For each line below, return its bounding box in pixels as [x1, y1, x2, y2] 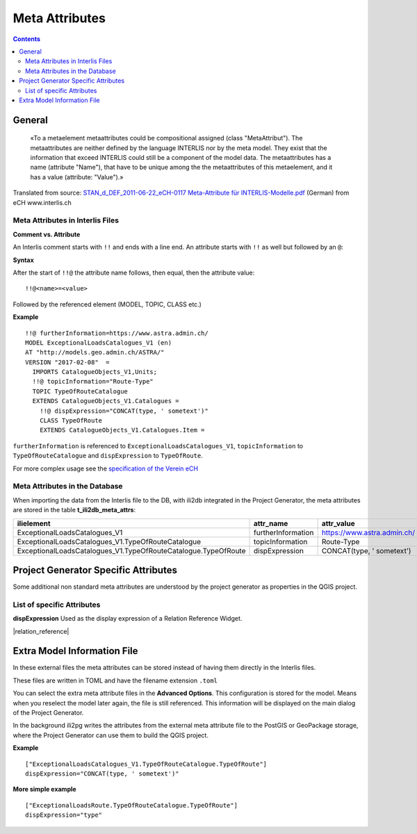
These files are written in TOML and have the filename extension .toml [13, 676, 218, 685]
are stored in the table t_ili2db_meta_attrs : [13, 506, 136, 514]
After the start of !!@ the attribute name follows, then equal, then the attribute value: [13, 268, 255, 277]
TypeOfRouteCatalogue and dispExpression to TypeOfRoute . [13, 452, 203, 460]
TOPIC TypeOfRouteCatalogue [32, 387, 129, 395]
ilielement [17, 518, 51, 528]
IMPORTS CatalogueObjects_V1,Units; [32, 368, 158, 376]
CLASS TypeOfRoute [39, 417, 103, 425]
